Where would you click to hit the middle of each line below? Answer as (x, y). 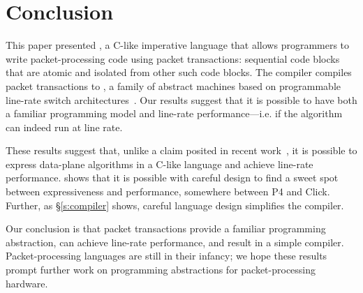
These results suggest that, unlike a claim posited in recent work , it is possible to (181, 150)
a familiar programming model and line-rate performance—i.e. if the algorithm (174, 113)
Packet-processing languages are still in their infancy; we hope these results (166, 256)
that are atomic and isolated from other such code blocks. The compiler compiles (179, 72)
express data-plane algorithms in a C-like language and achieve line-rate (160, 164)
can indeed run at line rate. (64, 127)
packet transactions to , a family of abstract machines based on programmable (173, 85)
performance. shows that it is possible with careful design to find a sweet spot (172, 178)
